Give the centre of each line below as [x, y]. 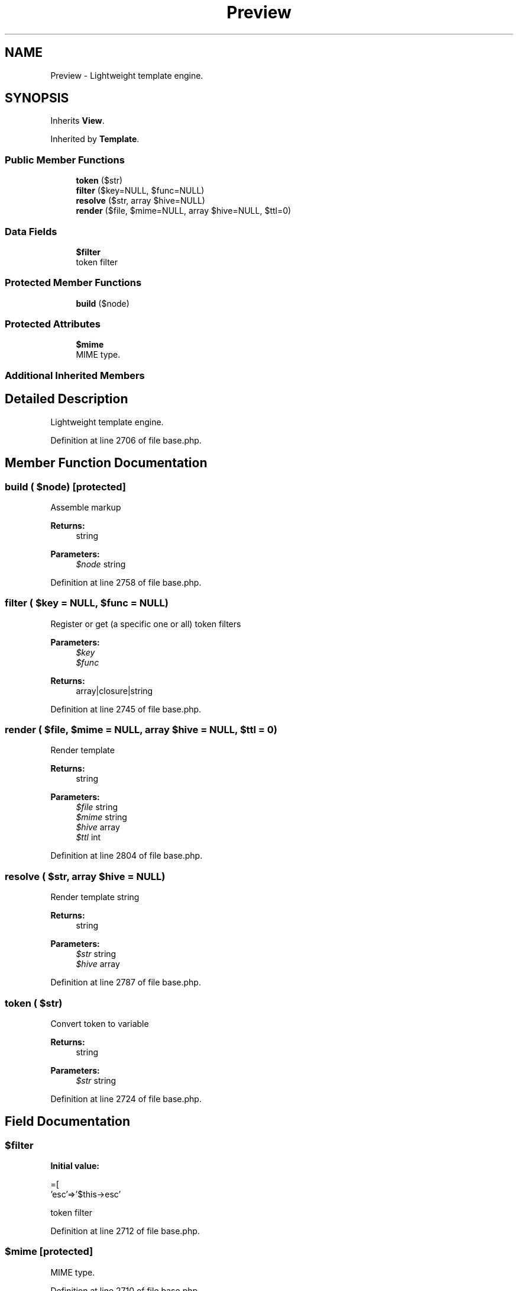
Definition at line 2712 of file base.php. [125, 1231]
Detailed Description [67, 399]
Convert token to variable [100, 1023]
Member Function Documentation [106, 463]
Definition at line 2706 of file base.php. [126, 440]
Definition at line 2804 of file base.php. [127, 856]
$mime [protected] [49, 1252]
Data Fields [31, 231]
